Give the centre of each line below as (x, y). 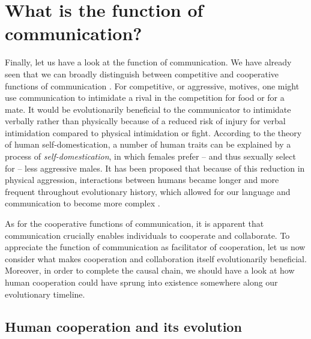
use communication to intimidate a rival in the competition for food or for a (145, 97)
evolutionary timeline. (45, 294)
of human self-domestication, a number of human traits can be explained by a (148, 144)
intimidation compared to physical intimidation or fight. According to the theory (153, 132)
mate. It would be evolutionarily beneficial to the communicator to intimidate (148, 109)
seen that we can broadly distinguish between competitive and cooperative (142, 73)
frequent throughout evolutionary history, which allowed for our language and (148, 191)
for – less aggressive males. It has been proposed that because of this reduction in (155, 168)
